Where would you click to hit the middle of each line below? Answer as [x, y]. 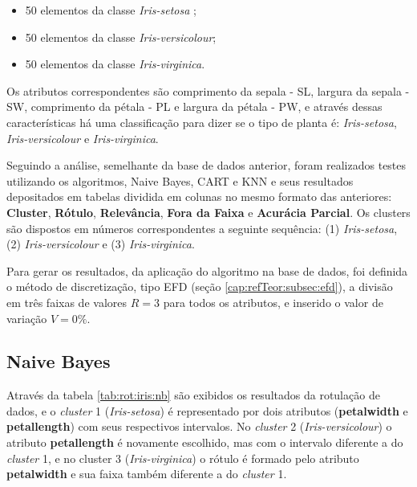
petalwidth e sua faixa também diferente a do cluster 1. [147, 474]
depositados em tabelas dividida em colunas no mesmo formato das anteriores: [199, 196]
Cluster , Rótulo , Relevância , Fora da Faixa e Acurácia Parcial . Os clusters [208, 212]
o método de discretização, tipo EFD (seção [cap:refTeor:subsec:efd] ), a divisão [200, 286]
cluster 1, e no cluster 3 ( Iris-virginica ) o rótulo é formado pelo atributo [183, 458]
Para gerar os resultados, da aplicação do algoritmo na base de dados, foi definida [207, 270]
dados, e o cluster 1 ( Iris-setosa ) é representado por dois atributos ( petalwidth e [207, 410]
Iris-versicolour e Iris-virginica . [83, 138]
